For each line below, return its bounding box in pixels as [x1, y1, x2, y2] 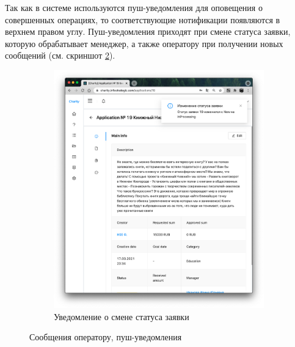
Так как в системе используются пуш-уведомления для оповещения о [5, 1, 263, 13]
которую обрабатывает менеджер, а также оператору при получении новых [5, 37, 283, 49]
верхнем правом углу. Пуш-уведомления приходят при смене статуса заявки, [5, 25, 291, 38]
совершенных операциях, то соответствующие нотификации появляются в [5, 13, 280, 26]
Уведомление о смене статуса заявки [54, 310, 189, 323]
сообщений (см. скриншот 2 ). [5, 49, 115, 62]
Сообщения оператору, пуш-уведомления [29, 331, 182, 343]
